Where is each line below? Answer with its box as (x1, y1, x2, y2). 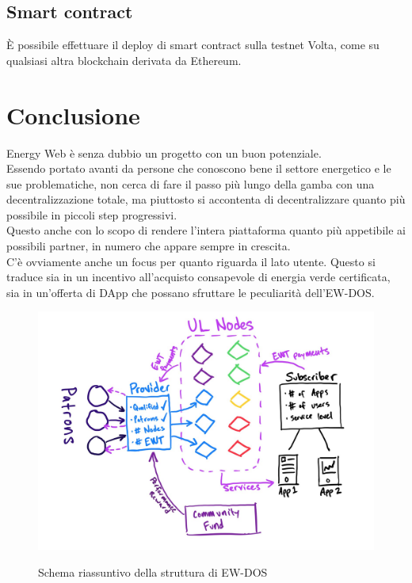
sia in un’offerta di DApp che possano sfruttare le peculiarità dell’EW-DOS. (6, 284, 375, 300)
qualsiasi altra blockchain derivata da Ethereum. (6, 51, 242, 68)
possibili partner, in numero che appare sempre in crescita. (6, 238, 291, 254)
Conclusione (6, 98, 140, 131)
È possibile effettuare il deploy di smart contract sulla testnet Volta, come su (6, 36, 380, 53)
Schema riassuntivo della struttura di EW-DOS (38, 563, 268, 580)
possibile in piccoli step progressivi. (6, 206, 177, 223)
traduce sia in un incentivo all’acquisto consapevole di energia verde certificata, (6, 269, 391, 285)
